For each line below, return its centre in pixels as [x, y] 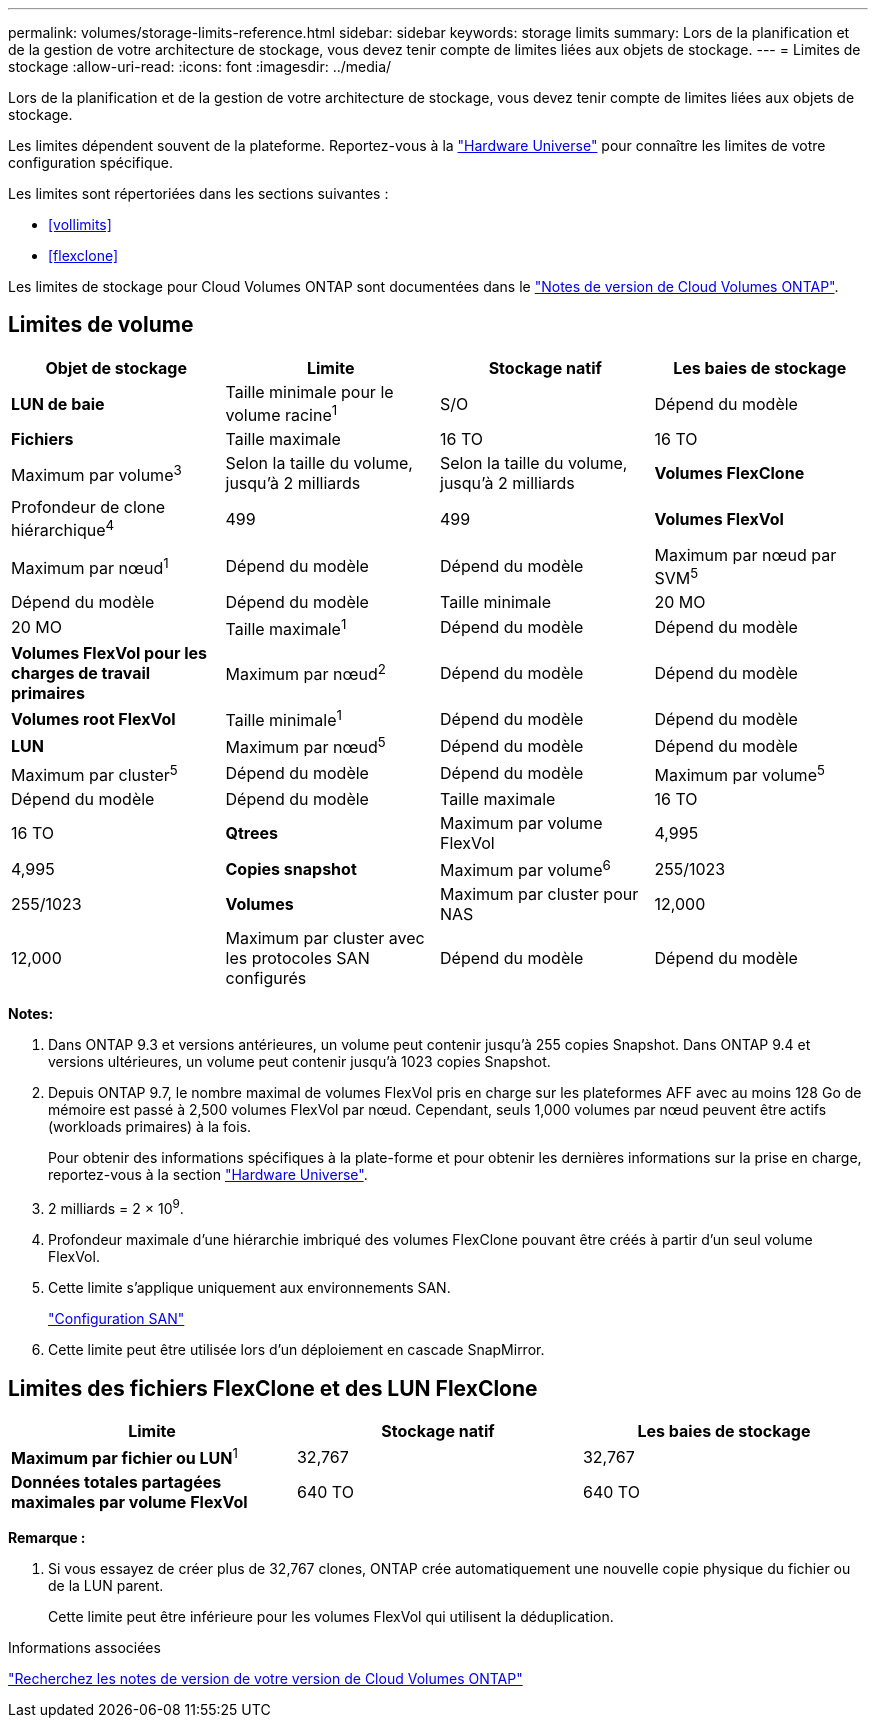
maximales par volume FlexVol [129, 1502]
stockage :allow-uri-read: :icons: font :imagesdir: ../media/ [200, 66]
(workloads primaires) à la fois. [150, 1127]
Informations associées [84, 1648]
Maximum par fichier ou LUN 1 [124, 1456]
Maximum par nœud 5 [305, 746]
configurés [266, 978]
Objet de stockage [116, 367]
